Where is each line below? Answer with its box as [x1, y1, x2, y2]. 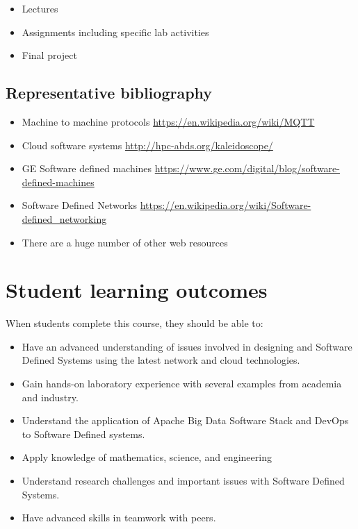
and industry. [22, 389, 79, 404]
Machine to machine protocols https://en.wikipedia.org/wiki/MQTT [22, 114, 315, 128]
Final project [22, 48, 77, 62]
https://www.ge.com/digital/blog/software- [154, 161, 340, 176]
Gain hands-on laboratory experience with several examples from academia [22, 376, 342, 391]
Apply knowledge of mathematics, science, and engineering [22, 450, 272, 464]
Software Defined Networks [22, 198, 138, 212]
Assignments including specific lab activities [22, 24, 209, 39]
